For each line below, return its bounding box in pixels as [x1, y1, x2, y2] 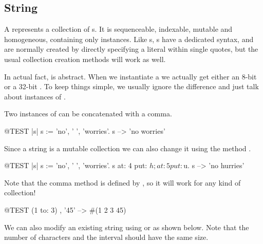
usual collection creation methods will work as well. [4, 53, 166, 64]
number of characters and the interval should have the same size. [4, 232, 209, 242]
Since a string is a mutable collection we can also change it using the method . [4, 143, 251, 153]
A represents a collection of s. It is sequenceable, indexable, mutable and [4, 24, 233, 34]
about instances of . [4, 91, 66, 101]
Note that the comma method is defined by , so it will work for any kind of [4, 177, 241, 188]
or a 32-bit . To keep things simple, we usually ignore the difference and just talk [4, 81, 259, 92]
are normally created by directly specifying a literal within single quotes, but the [4, 44, 258, 54]
